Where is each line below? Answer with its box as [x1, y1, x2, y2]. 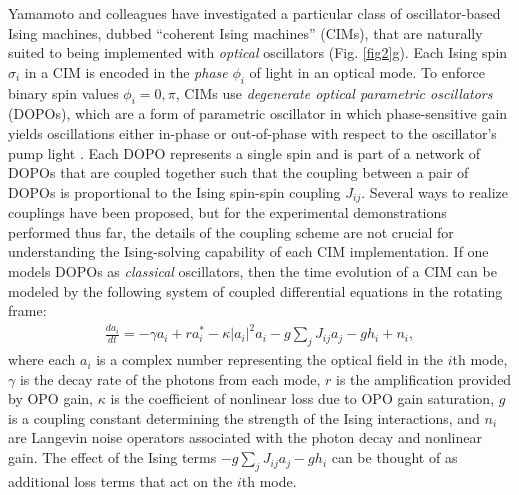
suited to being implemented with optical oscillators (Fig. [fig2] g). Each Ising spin [8, 42, 508, 63]
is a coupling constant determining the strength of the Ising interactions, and [8, 407, 480, 428]
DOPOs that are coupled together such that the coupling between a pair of [8, 162, 469, 183]
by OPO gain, [8, 388, 93, 409]
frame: [8, 300, 47, 321]
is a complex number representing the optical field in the [96, 349, 443, 370]
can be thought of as [331, 447, 458, 468]
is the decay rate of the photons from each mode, [19, 368, 321, 389]
